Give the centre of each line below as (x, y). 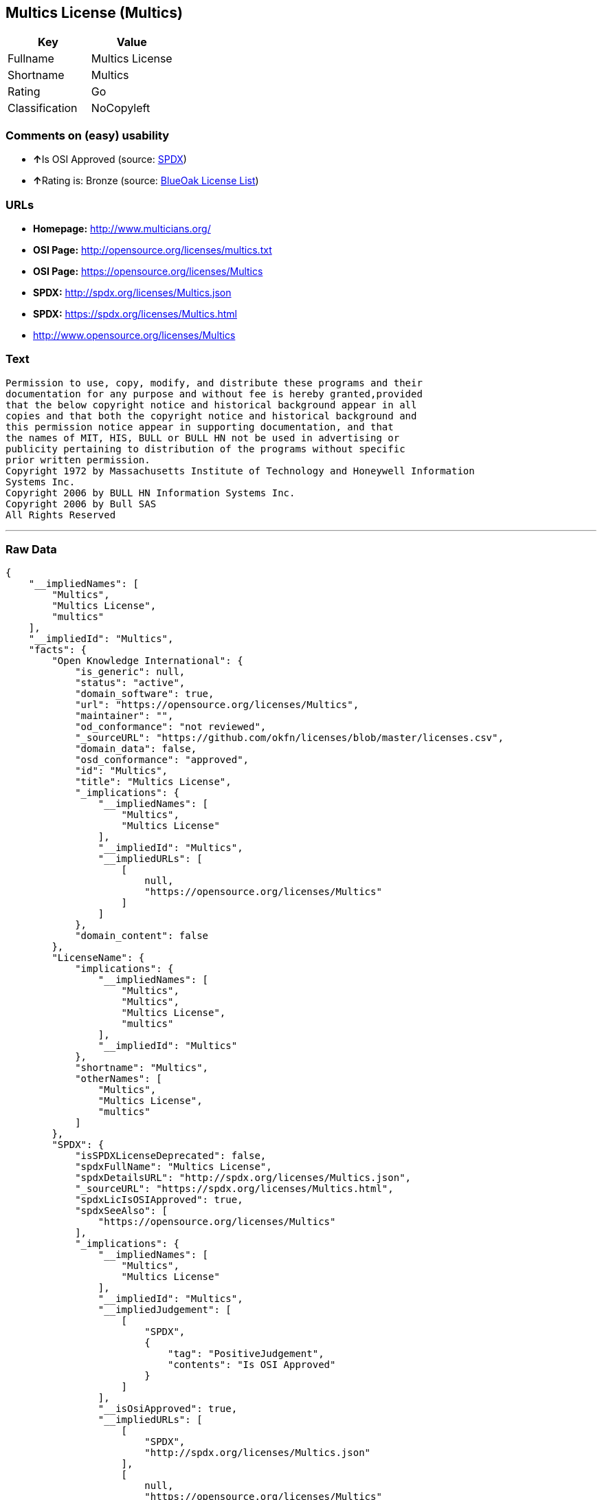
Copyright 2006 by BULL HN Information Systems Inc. (150, 493)
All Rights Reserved (61, 515)
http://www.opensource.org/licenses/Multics (134, 335)
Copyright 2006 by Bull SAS (81, 504)
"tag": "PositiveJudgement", (246, 1354)
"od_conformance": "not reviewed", (171, 727)
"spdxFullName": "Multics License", (174, 1167)
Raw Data (31, 550)
